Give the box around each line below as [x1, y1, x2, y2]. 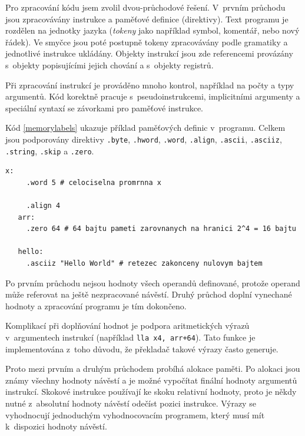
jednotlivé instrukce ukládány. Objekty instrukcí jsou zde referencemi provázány [5, 47, 293, 60]
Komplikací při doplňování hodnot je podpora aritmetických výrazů [5, 319, 250, 332]
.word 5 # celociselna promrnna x [26, 178, 161, 187]
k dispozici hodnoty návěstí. [5, 420, 107, 432]
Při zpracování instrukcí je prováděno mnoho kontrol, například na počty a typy [5, 78, 294, 91]
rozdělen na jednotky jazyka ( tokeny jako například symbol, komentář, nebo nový [5, 24, 300, 37]
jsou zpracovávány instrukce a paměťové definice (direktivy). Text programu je [5, 12, 289, 25]
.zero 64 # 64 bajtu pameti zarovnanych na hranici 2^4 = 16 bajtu [26, 224, 296, 233]
